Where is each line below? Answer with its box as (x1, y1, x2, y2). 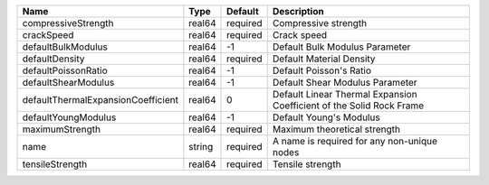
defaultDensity (22, 52, 85, 65)
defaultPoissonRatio (22, 64, 108, 77)
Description (272, 5, 325, 17)
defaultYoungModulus (22, 111, 117, 124)
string (188, 141, 214, 153)
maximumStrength (22, 123, 101, 135)
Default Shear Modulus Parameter (272, 77, 417, 88)
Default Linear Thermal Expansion (272, 88, 417, 100)
